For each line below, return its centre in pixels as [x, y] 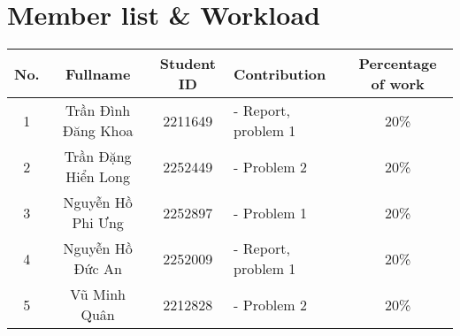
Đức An [98, 269]
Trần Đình [98, 111]
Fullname [98, 73]
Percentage [398, 64]
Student [188, 64]
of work [398, 84]
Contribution [280, 73]
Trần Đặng [98, 157]
